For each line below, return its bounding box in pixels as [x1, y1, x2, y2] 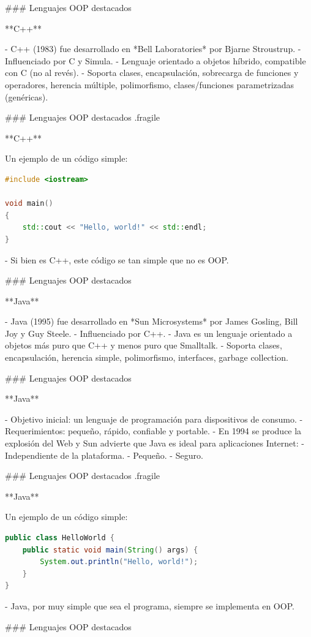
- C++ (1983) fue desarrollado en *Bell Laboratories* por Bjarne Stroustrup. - [5, 42, 301, 55]
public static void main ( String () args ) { [22, 545, 198, 554]
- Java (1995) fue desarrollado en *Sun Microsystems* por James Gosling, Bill [5, 315, 298, 328]
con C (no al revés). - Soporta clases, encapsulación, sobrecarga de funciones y [5, 66, 299, 79]
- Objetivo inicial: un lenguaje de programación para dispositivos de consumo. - [5, 412, 303, 425]
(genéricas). [5, 90, 48, 103]
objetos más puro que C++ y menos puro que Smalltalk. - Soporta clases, [5, 339, 282, 352]
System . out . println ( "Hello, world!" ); [40, 557, 198, 567]
